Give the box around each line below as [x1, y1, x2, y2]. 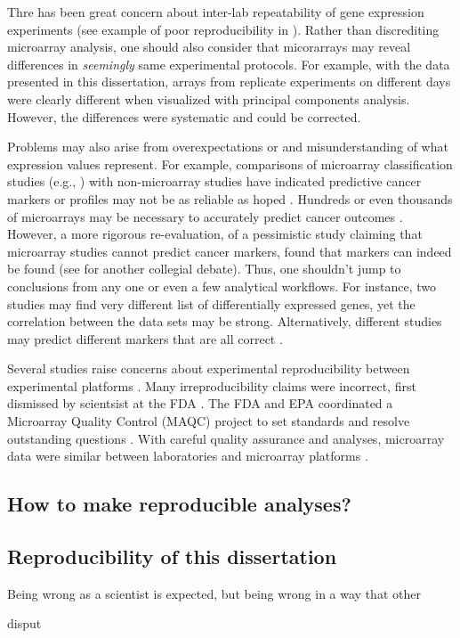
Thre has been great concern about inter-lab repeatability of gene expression [7, 3, 424, 20]
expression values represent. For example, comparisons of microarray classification [7, 154, 453, 173]
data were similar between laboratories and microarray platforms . [7, 446, 368, 465]
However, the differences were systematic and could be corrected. [7, 107, 361, 126]
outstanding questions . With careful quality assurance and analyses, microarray [7, 429, 445, 447]
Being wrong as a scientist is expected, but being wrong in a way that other [7, 584, 421, 602]
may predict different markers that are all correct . [7, 329, 283, 348]
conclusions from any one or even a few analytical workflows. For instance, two [7, 276, 437, 295]
